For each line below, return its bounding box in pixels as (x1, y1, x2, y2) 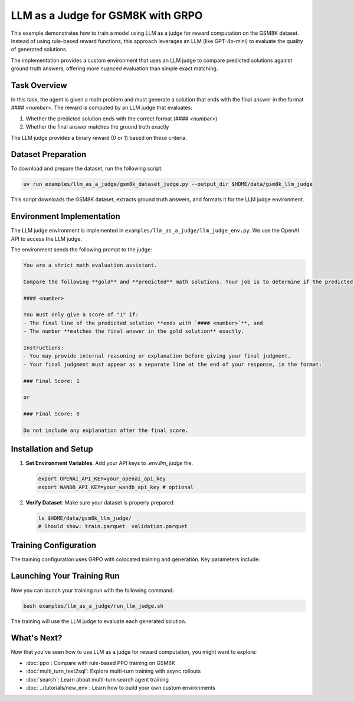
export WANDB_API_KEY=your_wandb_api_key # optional (38, 484, 194, 490)
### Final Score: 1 (23, 378, 80, 384)
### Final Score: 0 (23, 411, 80, 417)
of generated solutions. (11, 46, 68, 53)
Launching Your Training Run (11, 571, 120, 581)
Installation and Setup (11, 444, 94, 454)
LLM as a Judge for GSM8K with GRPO (11, 9, 203, 22)
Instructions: (23, 345, 64, 351)
